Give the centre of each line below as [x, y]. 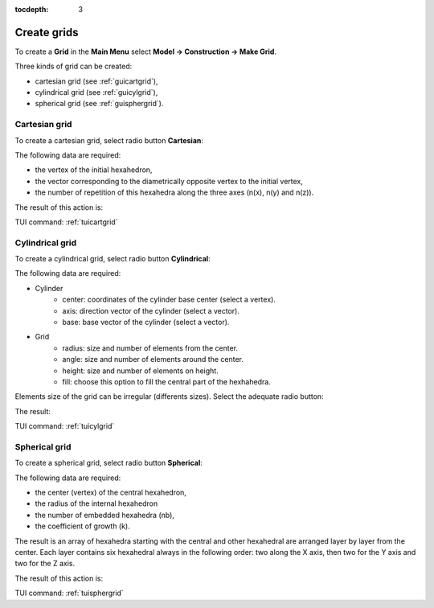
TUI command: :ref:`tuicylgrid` [65, 426]
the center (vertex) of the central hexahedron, [111, 493]
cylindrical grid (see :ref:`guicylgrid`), [96, 92]
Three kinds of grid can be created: [74, 66]
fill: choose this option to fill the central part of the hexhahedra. [166, 382]
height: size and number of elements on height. [140, 371]
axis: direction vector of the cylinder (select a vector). [151, 310]
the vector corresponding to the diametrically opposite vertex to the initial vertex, [169, 181]
